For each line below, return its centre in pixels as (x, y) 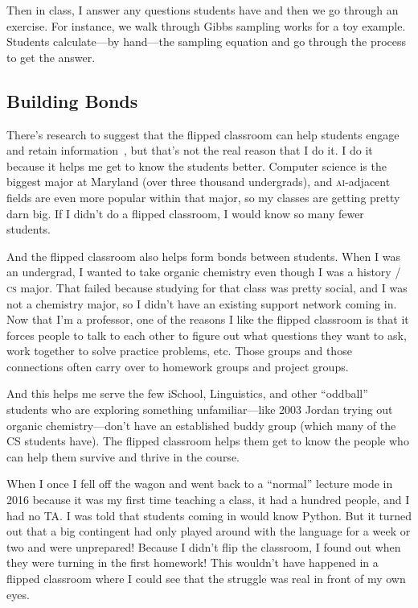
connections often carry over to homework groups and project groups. (178, 366)
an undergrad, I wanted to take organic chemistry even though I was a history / (204, 272)
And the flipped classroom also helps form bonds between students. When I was (203, 256)
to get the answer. (51, 57)
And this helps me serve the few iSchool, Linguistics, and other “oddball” (187, 393)
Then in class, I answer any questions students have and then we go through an (203, 10)
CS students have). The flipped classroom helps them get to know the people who (208, 441)
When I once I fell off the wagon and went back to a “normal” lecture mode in (200, 484)
